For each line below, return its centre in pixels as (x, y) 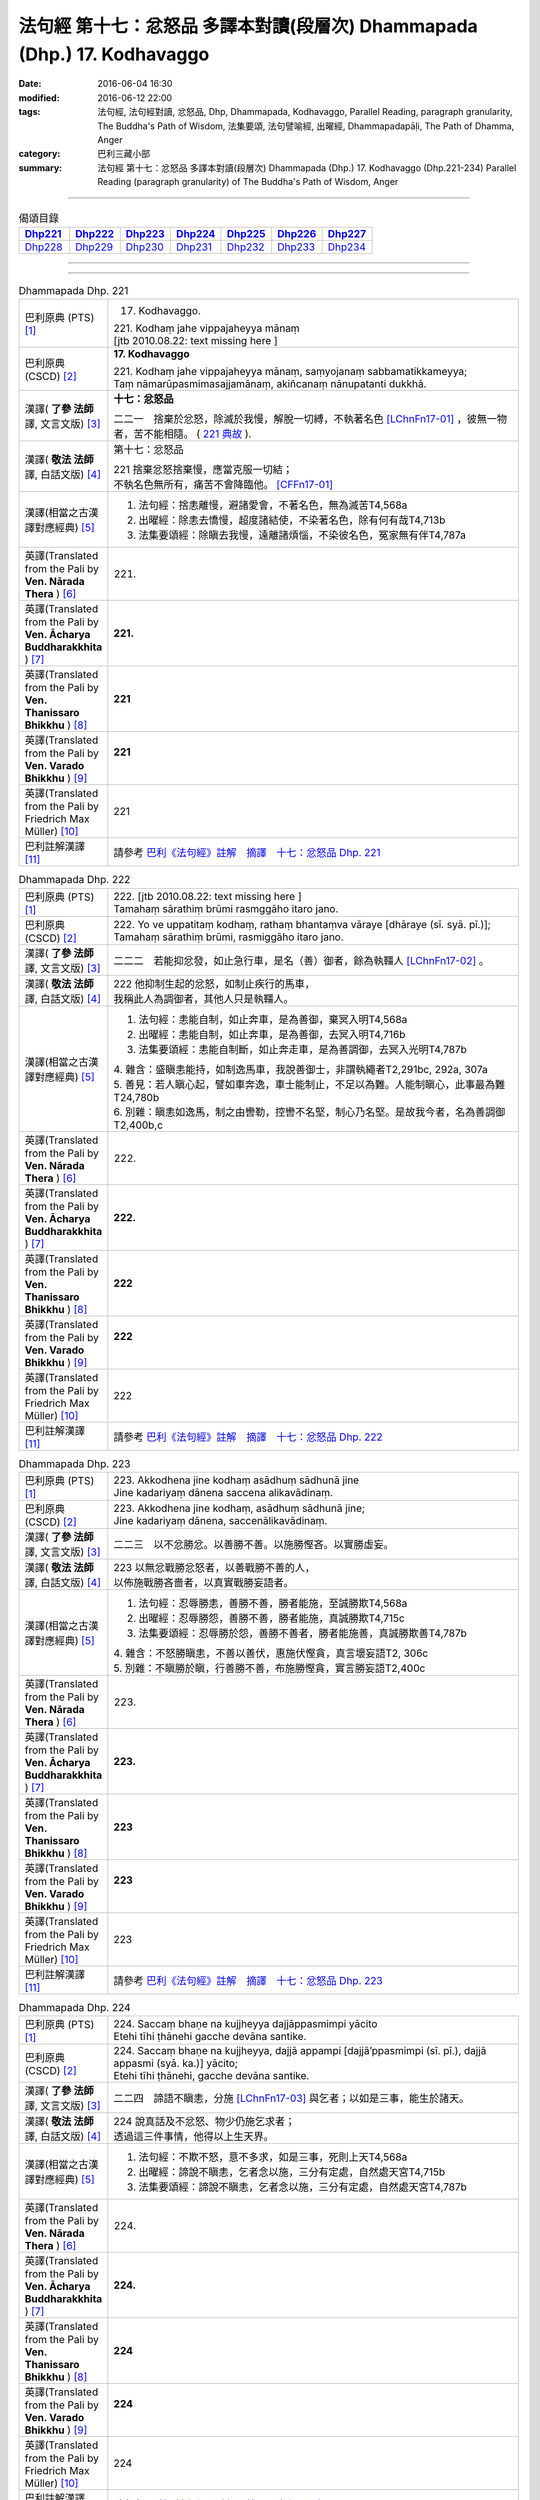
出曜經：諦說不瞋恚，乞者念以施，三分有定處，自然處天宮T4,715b (292, 2172)
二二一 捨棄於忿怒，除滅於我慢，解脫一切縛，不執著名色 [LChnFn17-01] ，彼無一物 (310, 419)
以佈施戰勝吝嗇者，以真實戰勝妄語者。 (203, 1582)
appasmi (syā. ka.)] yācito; (176, 2063)
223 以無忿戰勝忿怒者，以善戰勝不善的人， (214, 1567)
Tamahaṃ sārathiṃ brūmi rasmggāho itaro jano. (226, 908)
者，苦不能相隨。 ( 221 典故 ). (182, 434)
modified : (39, 97)
